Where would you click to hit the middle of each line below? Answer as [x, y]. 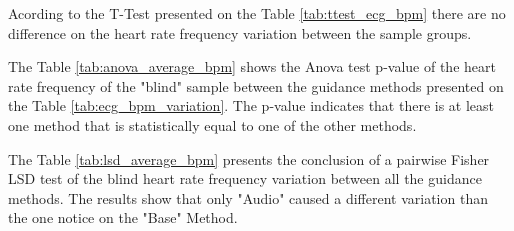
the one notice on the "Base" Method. [123, 217]
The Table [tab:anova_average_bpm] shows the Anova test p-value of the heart [252, 66]
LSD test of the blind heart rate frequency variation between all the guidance [245, 178]
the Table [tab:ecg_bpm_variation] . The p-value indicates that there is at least [251, 105]
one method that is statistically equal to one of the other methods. [212, 124]
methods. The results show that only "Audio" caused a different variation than [248, 197]
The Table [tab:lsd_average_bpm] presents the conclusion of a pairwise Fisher [249, 158]
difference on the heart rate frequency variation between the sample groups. [240, 32]
